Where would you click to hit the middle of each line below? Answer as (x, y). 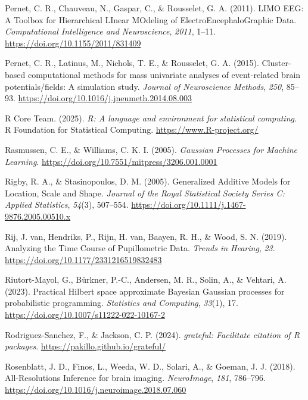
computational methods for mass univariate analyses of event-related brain (164, 74)
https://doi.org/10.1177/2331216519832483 (83, 259)
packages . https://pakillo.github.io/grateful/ (85, 346)
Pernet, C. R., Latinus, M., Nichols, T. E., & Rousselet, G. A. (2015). (132, 63)
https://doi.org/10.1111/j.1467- (189, 204)
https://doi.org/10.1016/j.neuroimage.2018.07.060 (96, 390)
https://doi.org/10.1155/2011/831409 (73, 43)
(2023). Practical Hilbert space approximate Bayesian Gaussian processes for (145, 291)
